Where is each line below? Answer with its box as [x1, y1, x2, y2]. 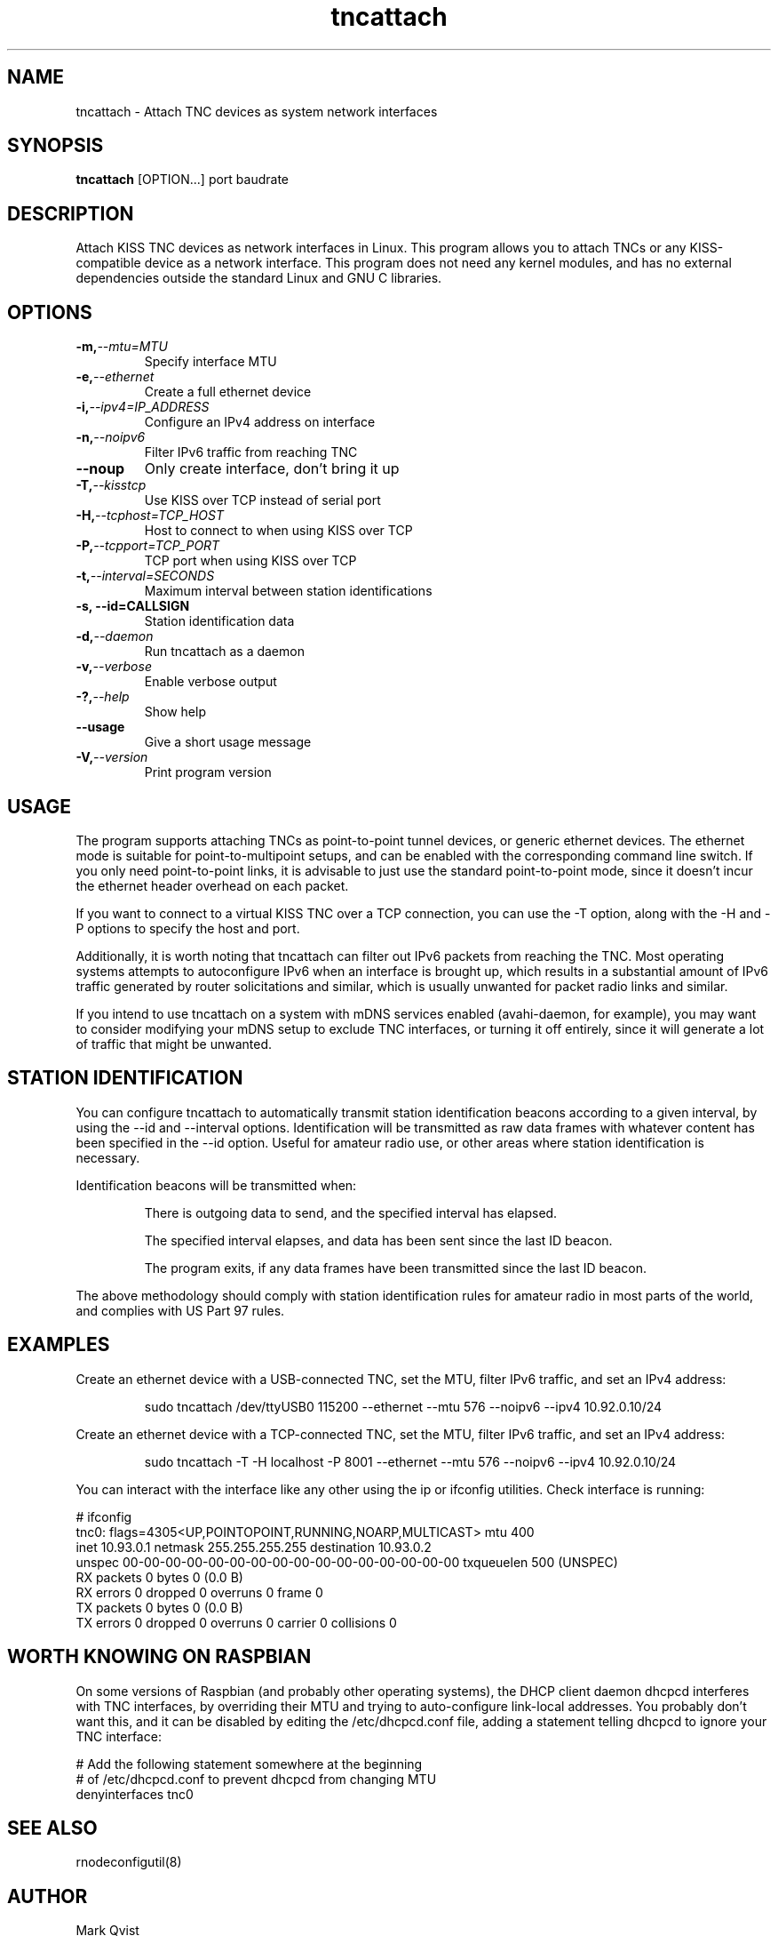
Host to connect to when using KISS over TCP [144, 523, 413, 539]
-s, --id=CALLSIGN [75, 598, 190, 614]
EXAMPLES [7, 1333, 110, 1356]
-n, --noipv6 [75, 429, 146, 445]
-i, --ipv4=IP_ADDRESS [75, 399, 210, 415]
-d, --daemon [75, 628, 154, 644]
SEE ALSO [7, 1816, 98, 1839]
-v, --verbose [75, 659, 152, 675]
